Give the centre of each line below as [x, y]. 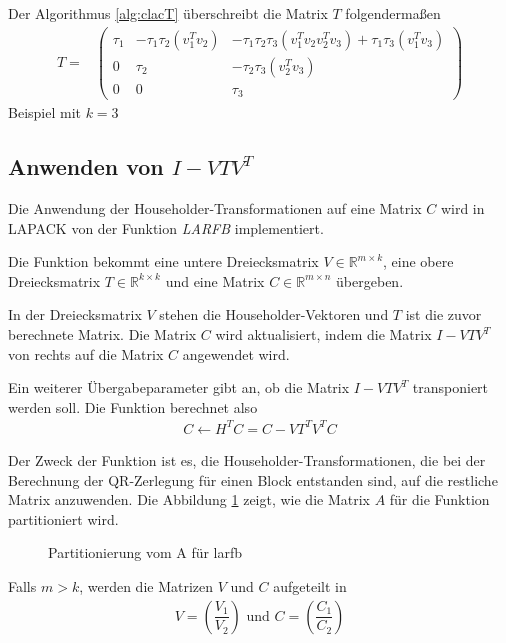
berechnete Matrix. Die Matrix [102, 334]
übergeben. [370, 280]
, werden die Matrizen [146, 585]
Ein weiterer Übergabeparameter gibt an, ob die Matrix [179, 387]
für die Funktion [439, 499]
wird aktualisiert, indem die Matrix [323, 334]
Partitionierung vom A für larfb [145, 552]
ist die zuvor [443, 314]
